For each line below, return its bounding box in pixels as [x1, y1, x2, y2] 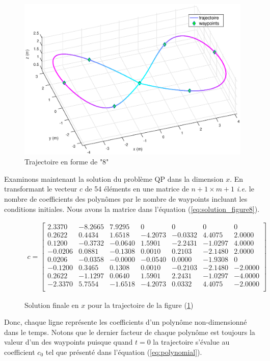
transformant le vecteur [4, 183, 77, 194]
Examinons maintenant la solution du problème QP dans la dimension [4, 173, 224, 184]
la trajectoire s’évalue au [153, 336, 230, 347]
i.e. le [236, 183, 254, 194]
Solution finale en [24, 299, 79, 310]
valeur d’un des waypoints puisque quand [4, 336, 133, 347]
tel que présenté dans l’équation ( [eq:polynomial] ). [45, 346, 202, 357]
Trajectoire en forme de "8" [24, 156, 109, 167]
